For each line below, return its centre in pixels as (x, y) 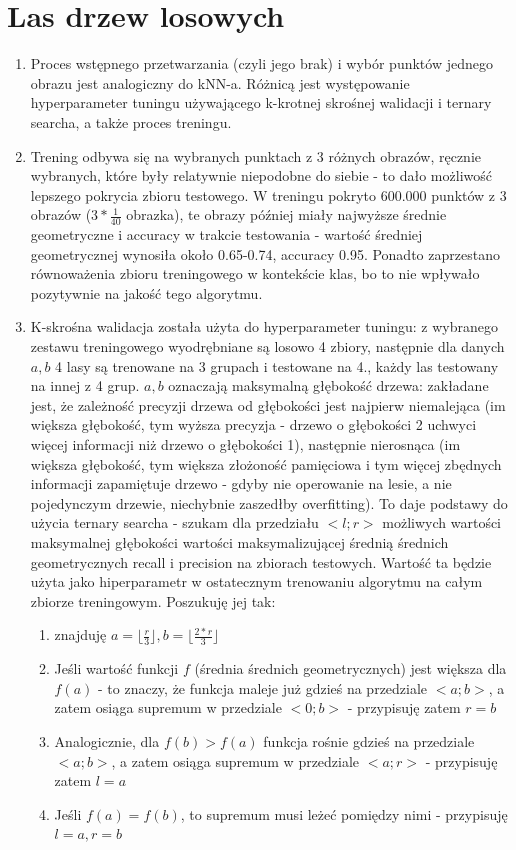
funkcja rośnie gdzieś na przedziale (369, 741)
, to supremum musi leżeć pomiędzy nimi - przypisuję (344, 813)
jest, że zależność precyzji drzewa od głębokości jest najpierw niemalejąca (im (268, 404)
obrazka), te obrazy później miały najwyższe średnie (286, 214)
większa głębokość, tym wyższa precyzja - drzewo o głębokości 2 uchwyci (253, 424)
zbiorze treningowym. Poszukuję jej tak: (153, 600)
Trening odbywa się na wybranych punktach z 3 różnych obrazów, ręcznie (256, 155)
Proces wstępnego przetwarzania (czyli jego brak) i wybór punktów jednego (261, 63)
